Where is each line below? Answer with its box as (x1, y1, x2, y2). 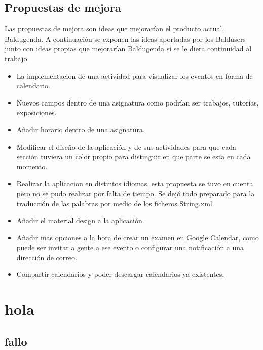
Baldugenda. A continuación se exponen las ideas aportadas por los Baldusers (5, 33, 246, 44)
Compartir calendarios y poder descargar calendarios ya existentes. (16, 269, 224, 279)
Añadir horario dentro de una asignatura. (16, 124, 145, 134)
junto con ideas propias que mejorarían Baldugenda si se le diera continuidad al (5, 43, 252, 54)
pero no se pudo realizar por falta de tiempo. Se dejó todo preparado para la (16, 188, 255, 198)
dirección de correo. (16, 252, 77, 262)
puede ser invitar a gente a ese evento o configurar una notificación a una (16, 242, 244, 253)
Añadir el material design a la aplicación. (16, 215, 144, 226)
